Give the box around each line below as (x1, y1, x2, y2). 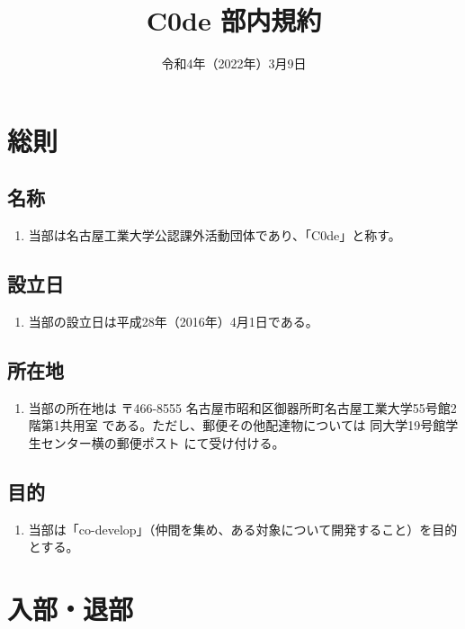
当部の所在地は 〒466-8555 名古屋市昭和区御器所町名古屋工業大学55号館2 (28, 398, 457, 417)
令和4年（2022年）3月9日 (161, 54, 307, 73)
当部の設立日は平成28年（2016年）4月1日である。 (28, 311, 318, 330)
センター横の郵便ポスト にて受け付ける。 (40, 433, 285, 452)
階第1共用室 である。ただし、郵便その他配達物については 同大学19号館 (28, 416, 446, 435)
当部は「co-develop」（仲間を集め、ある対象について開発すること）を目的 (28, 519, 458, 538)
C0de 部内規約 (146, 2, 322, 39)
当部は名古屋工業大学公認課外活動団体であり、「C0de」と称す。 (28, 226, 401, 245)
